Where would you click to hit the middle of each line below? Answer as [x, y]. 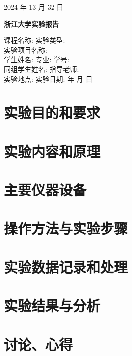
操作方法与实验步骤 [66, 228]
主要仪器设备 [45, 190]
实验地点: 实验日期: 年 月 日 [48, 79]
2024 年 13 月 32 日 [34, 7]
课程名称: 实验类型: [35, 40]
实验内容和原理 [52, 151]
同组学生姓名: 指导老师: [41, 69]
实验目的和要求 [52, 113]
